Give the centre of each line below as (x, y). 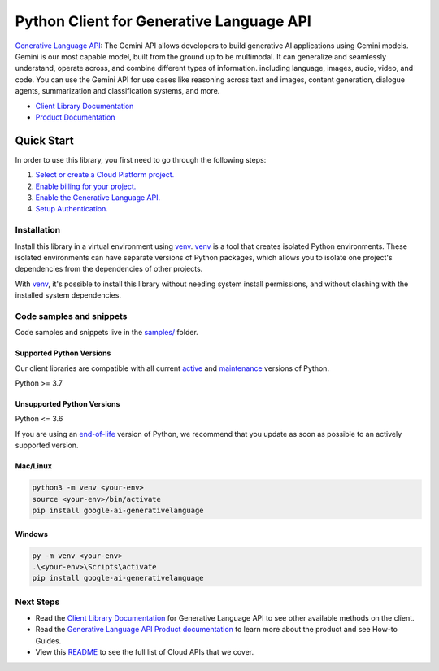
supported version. (47, 445)
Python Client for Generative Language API (163, 21)
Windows (31, 534)
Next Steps (37, 602)
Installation (38, 230)
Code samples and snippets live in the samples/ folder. (106, 333)
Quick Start (44, 140)
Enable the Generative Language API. (98, 197)
